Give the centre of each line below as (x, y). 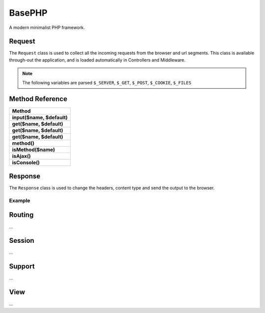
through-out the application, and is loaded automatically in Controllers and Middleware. (97, 60)
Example (20, 200)
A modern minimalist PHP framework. (47, 27)
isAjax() (21, 156)
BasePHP (28, 13)
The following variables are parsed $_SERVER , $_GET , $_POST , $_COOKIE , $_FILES (107, 82)
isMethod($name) (33, 150)
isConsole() (26, 162)
